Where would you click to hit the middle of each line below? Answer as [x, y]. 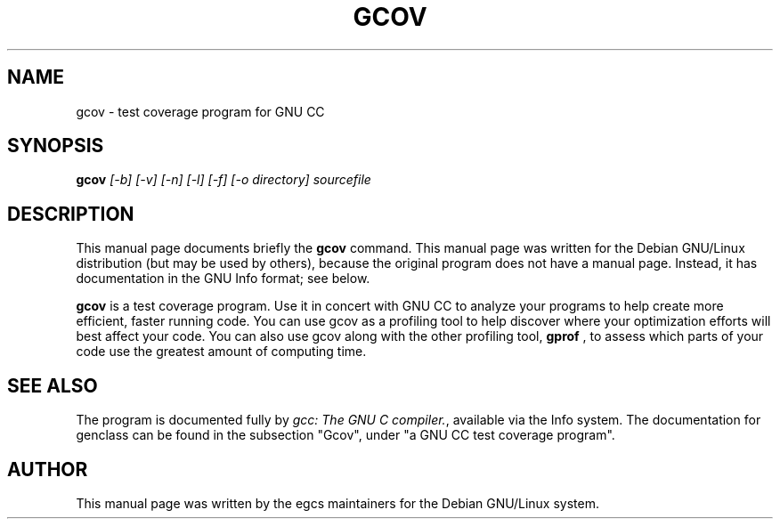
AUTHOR [48, 469]
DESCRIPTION [71, 214]
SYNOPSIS [56, 146]
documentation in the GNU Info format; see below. [223, 279]
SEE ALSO [53, 385]
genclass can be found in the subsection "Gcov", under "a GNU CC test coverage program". [345, 435]
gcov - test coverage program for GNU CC [200, 111]
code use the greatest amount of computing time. [221, 352]
